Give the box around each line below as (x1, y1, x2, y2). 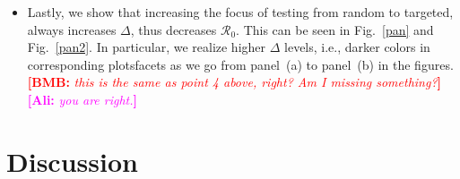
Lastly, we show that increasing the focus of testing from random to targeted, (27, 3, 454, 21)
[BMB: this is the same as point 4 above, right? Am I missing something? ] (27, 72, 442, 91)
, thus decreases (130, 20, 217, 38)
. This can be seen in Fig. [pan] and (236, 20, 434, 38)
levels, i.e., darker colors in (284, 38, 430, 56)
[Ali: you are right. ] (27, 89, 138, 108)
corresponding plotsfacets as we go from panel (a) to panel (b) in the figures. (27, 55, 454, 73)
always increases (27, 20, 117, 38)
